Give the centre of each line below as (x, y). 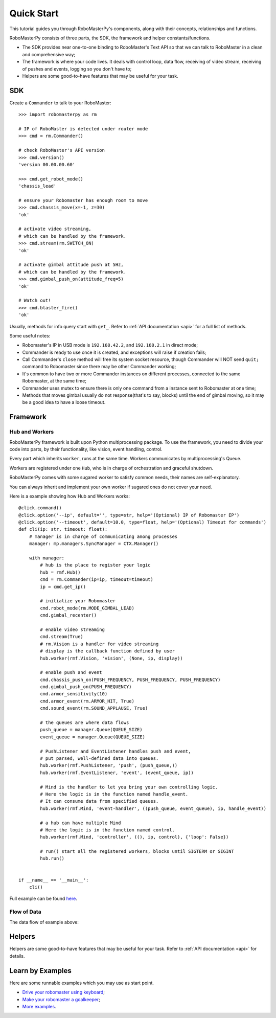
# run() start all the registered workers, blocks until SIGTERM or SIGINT (137, 852)
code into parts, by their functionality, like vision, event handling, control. (86, 449)
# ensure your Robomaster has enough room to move (83, 200)
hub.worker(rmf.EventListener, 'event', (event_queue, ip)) (117, 773)
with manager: (47, 558)
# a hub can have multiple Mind (80, 823)
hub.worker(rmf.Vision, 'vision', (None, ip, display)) (112, 658)
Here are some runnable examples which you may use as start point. (82, 983)
